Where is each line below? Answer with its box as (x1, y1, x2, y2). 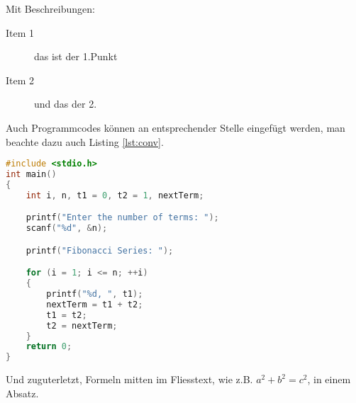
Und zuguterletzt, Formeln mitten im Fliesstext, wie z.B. (6, 372, 253, 387)
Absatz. (6, 385, 39, 400)
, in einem (307, 372, 351, 387)
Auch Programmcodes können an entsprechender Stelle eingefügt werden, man (6, 120, 345, 135)
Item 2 (6, 72, 35, 87)
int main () (6, 169, 57, 180)
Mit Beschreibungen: (6, 1, 95, 16)
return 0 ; (26, 341, 72, 352)
